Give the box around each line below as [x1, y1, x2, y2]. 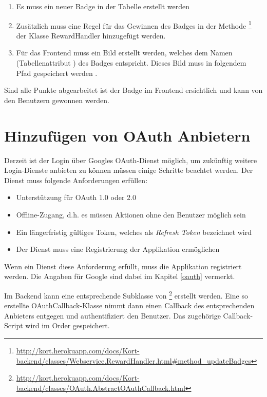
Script [4, 320, 23, 331]
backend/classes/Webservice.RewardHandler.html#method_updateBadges [16, 355, 251, 366]
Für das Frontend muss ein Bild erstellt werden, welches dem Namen [16, 47, 233, 58]
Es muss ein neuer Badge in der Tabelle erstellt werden [16, 1, 189, 11]
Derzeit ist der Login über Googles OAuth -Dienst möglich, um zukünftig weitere [4, 154, 257, 165]
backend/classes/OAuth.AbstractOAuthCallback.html [16, 382, 185, 393]
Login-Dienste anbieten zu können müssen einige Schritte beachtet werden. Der [4, 165, 253, 175]
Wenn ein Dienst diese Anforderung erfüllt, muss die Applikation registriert [4, 261, 242, 271]
